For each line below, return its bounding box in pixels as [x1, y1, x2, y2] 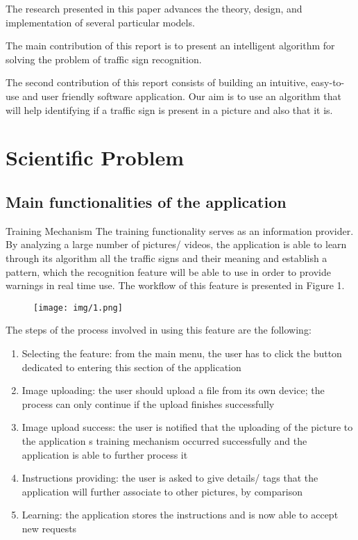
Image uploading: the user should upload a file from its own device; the [22, 383, 325, 398]
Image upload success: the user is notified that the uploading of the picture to [22, 420, 353, 434]
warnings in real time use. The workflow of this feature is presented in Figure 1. [6, 278, 345, 293]
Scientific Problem [6, 143, 185, 172]
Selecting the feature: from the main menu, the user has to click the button [22, 345, 342, 360]
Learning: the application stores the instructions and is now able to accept [22, 507, 339, 522]
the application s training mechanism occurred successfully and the [22, 433, 307, 448]
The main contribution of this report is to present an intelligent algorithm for [6, 38, 335, 53]
